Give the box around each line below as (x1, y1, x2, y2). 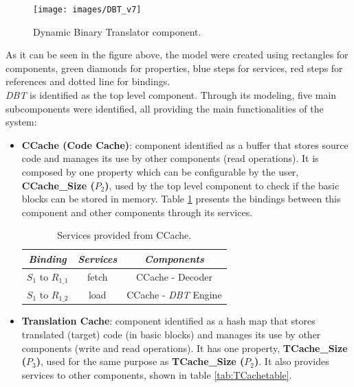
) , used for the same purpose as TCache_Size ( (36, 354, 245, 368)
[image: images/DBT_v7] (33, 5, 142, 14)
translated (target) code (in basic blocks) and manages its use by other (21, 327, 321, 342)
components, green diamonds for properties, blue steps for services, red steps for (5, 60, 343, 75)
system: (5, 115, 37, 129)
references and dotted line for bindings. (5, 74, 170, 89)
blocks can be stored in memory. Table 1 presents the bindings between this (21, 191, 341, 206)
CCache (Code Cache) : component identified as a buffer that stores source (21, 137, 349, 152)
